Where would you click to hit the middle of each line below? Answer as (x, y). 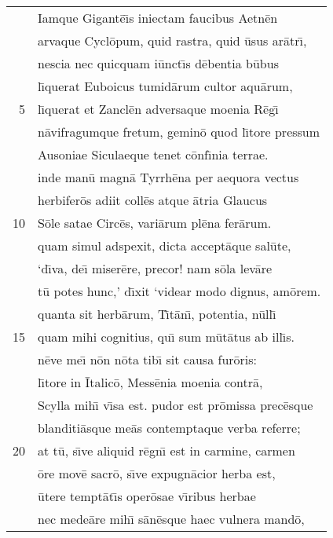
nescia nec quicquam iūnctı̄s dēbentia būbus (158, 63)
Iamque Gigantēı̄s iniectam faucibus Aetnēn (158, 18)
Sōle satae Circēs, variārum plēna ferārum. (155, 223)
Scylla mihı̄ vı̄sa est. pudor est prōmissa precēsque (176, 405)
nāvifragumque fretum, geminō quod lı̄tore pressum (179, 132)
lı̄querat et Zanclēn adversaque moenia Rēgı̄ (158, 109)
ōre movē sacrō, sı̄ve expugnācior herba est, (157, 473)
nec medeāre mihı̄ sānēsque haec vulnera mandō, (171, 519)
